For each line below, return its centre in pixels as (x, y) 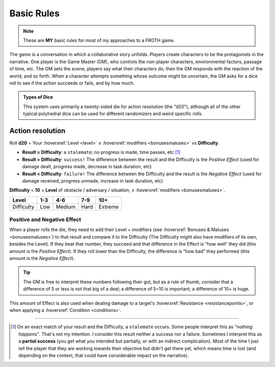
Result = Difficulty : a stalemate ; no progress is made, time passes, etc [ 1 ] (101, 152)
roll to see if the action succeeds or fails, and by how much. (72, 83)
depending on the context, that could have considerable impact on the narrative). (104, 355)
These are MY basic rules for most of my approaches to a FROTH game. (99, 40)
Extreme (109, 206)
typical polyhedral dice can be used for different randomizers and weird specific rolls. (113, 114)
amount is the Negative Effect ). (42, 258)
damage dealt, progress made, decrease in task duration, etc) (87, 167)
